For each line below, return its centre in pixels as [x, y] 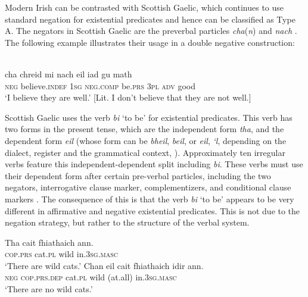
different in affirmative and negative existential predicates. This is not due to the [153, 210]
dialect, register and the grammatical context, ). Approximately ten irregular [145, 152]
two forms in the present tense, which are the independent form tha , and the [144, 129]
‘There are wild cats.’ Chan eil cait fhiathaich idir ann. [104, 265]
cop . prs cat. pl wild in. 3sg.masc [62, 254]
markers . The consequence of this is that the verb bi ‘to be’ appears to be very [150, 198]
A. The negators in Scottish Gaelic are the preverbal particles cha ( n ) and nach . [151, 31]
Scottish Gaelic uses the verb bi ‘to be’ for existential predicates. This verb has [149, 117]
